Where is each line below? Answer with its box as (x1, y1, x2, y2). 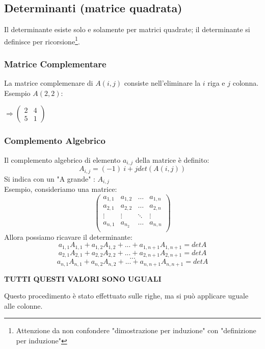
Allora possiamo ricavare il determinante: (4, 231, 132, 242)
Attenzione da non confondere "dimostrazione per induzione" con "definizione (16, 325, 256, 336)
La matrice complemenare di (4, 78, 93, 88)
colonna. (232, 78, 259, 88)
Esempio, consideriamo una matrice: (4, 184, 117, 194)
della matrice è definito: (135, 154, 209, 165)
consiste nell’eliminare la (124, 78, 201, 88)
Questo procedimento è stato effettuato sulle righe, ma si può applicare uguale (4, 290, 249, 301)
